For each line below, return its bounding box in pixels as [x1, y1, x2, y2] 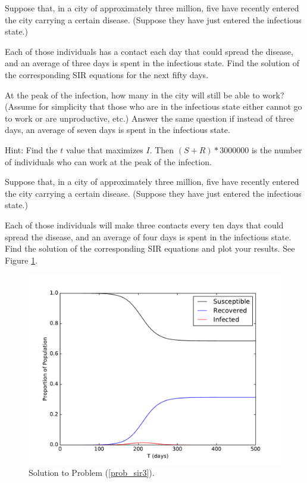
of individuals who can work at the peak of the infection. [5, 155, 212, 168]
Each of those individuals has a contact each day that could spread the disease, [5, 45, 293, 57]
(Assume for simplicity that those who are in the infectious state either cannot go [5, 100, 302, 113]
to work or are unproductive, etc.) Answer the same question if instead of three [5, 112, 294, 124]
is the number [251, 143, 302, 156]
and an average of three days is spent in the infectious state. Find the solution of [5, 57, 300, 69]
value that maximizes [65, 143, 143, 156]
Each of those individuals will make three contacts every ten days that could [5, 218, 284, 231]
